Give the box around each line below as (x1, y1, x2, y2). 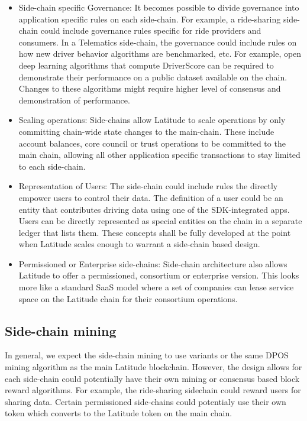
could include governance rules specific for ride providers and (40, 24, 261, 37)
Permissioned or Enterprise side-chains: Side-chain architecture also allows (18, 257, 287, 270)
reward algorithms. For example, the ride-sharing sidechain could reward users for (5, 384, 301, 396)
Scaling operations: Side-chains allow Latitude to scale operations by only (18, 114, 286, 126)
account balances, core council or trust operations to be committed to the (18, 137, 286, 149)
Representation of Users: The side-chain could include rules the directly (18, 180, 278, 192)
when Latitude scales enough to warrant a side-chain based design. (18, 238, 260, 250)
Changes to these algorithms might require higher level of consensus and (18, 82, 281, 95)
